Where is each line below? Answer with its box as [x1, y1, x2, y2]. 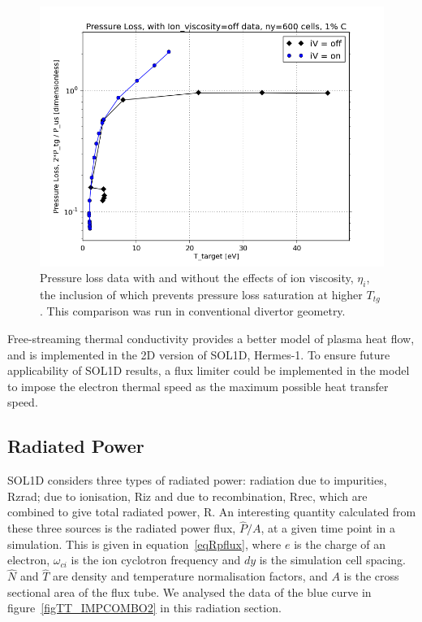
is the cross [343, 568, 399, 585]
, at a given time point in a [261, 520, 396, 537]
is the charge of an [294, 535, 386, 552]
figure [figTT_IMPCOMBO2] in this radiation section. [7, 599, 282, 616]
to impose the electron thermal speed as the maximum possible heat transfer [7, 377, 389, 394]
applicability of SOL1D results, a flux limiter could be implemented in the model [7, 362, 410, 379]
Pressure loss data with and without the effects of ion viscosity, [40, 269, 354, 286]
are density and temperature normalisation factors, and [53, 568, 328, 585]
